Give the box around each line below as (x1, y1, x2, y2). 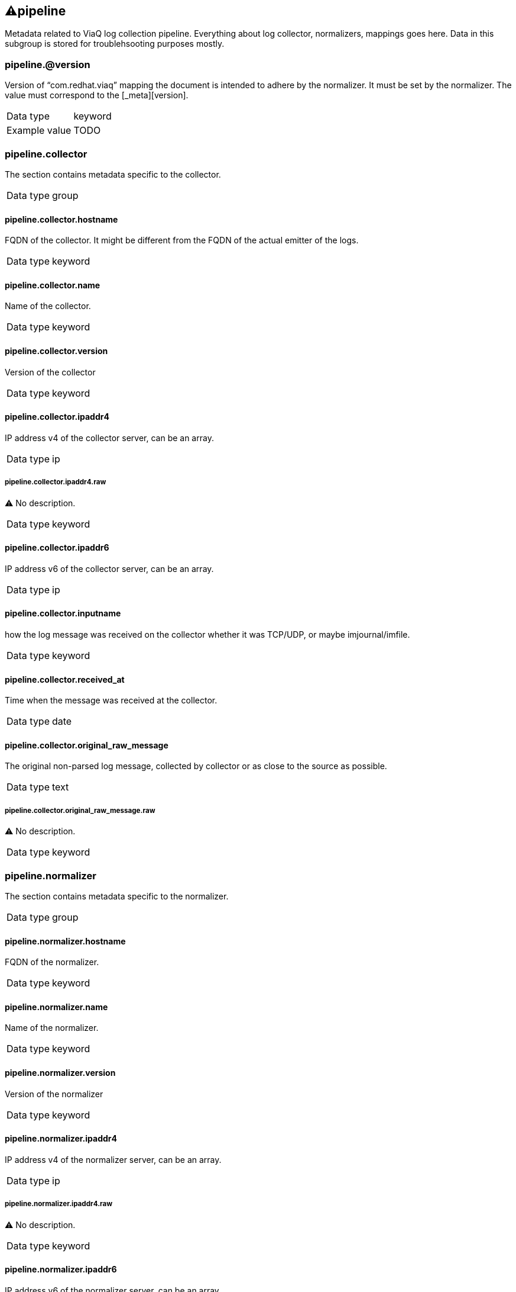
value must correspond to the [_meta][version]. (5, 90, 189, 101)
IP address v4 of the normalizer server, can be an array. (5, 1154, 222, 1165)
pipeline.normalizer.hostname (5, 936, 126, 946)
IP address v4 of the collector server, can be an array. (5, 432, 214, 443)
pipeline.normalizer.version (5, 1068, 116, 1078)
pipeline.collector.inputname (5, 608, 121, 619)
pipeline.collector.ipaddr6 (5, 542, 109, 553)
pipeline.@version (5, 58, 90, 70)
